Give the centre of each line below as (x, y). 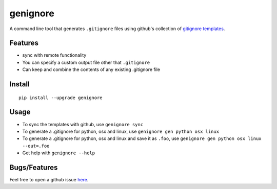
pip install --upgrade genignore (61, 98)
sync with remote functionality (54, 55)
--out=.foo (36, 146)
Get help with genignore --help (58, 153)
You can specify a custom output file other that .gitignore (86, 62)
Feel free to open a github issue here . (49, 180)
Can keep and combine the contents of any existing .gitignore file (91, 69)
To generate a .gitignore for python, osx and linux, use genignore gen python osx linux (121, 131)
